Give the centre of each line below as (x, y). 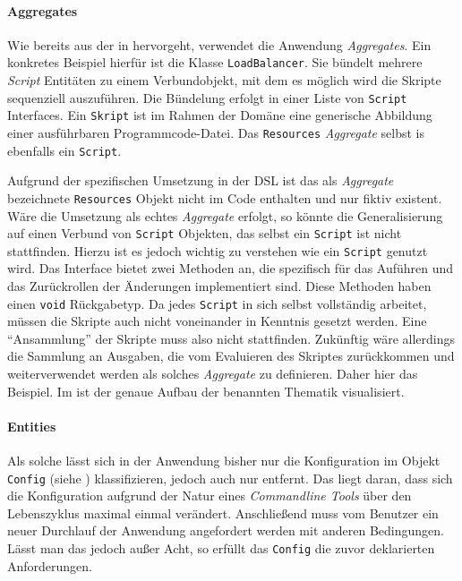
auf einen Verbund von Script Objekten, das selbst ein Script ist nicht (205, 233)
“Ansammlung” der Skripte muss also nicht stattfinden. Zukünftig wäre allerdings (231, 338)
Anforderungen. (50, 565)
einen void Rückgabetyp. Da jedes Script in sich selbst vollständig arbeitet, (217, 303)
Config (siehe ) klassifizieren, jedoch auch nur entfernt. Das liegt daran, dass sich (230, 478)
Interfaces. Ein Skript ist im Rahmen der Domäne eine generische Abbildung (220, 115)
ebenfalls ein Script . (64, 150)
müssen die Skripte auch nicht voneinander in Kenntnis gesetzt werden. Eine (217, 321)
